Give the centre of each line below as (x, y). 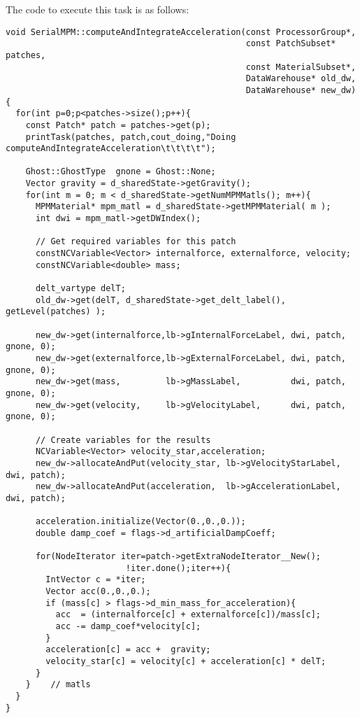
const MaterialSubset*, (301, 67)
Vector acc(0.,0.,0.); (98, 592)
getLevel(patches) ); (56, 312)
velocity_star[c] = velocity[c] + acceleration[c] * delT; (186, 662)
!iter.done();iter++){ (178, 568)
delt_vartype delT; (80, 289)
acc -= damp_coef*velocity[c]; (128, 627)
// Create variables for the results (123, 440)
